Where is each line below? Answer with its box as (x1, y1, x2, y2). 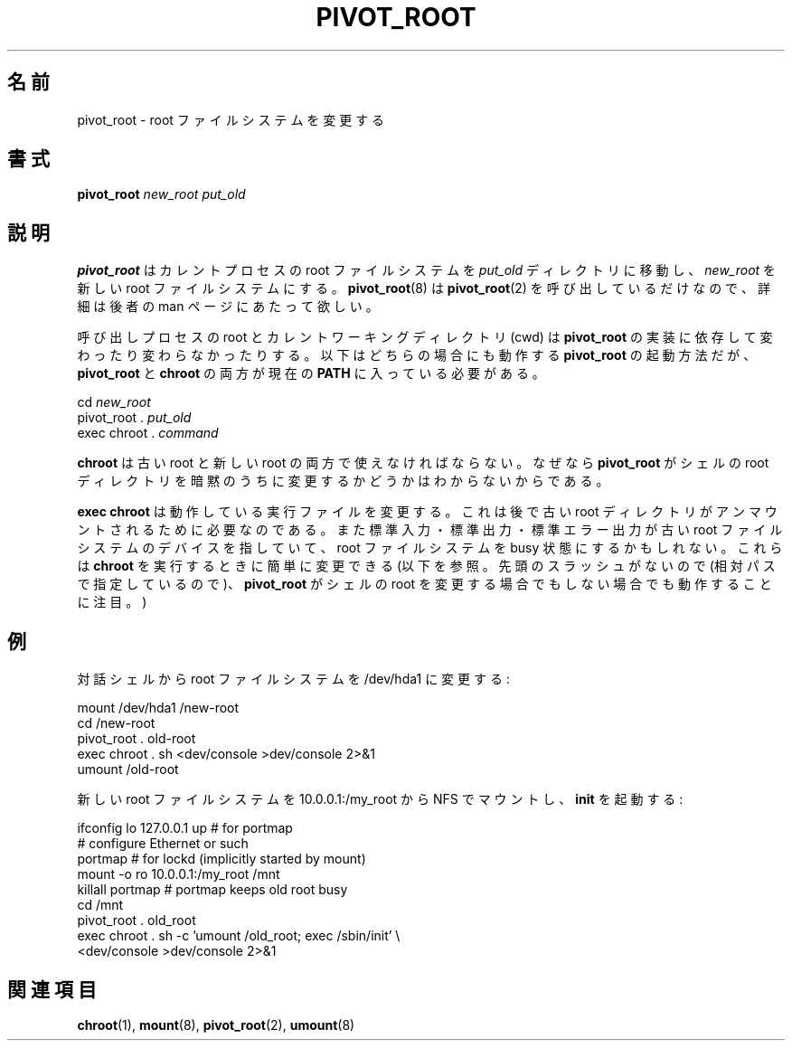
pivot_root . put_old (77, 410, 192, 426)
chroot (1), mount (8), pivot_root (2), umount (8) (77, 1016, 355, 1033)
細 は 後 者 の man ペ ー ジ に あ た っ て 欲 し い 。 (77, 298, 379, 315)
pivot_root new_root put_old (77, 186, 246, 203)
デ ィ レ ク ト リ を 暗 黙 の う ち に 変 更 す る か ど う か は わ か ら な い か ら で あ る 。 (77, 473, 609, 489)
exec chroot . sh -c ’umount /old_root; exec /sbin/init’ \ (77, 928, 401, 944)
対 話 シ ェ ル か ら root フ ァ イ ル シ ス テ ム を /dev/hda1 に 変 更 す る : (77, 671, 510, 687)
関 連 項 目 (7, 977, 97, 1001)
